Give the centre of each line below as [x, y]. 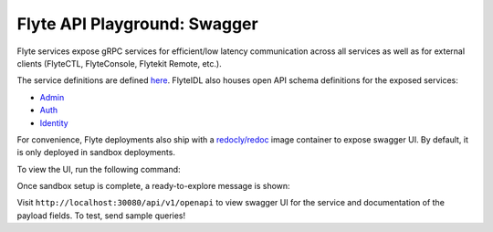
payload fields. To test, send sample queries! [101, 216]
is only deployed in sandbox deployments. [96, 153]
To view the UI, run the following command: [99, 169]
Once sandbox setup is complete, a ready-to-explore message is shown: [154, 186]
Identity [54, 122]
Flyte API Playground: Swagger [138, 24]
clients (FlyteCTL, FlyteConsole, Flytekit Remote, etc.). [120, 63]
